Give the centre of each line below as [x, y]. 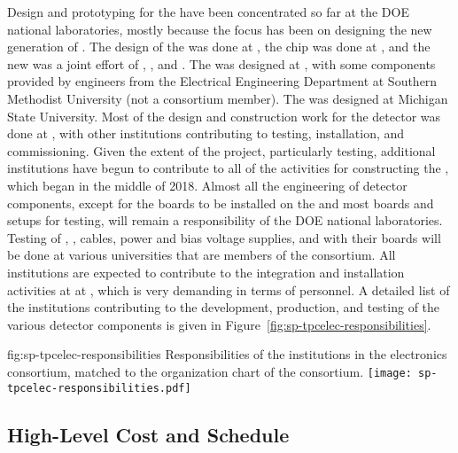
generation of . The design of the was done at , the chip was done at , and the [219, 47]
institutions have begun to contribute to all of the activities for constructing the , [228, 168]
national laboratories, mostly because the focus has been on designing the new [220, 29]
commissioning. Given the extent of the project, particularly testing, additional [221, 150]
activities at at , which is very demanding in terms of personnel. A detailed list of [229, 289]
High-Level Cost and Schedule [148, 434]
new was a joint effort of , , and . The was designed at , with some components [221, 63]
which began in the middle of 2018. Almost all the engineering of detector [207, 185]
